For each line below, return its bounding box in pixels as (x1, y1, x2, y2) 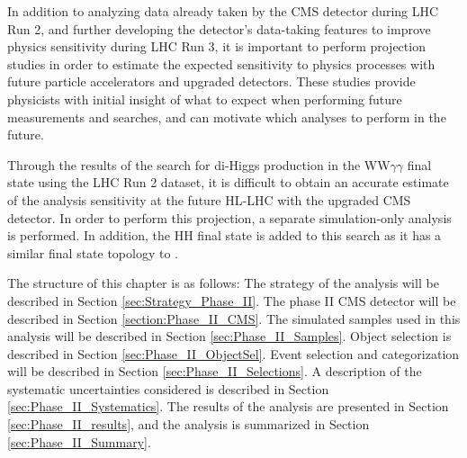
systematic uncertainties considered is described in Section (7, 379, 329, 398)
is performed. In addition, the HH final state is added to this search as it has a (7, 226, 442, 245)
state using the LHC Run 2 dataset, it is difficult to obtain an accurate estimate (7, 173, 449, 192)
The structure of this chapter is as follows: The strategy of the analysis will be (7, 274, 439, 292)
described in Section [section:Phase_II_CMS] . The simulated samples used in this (7, 309, 461, 328)
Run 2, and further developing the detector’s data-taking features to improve (7, 19, 431, 38)
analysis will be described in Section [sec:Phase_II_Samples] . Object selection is (7, 327, 452, 346)
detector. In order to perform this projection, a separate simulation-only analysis (7, 208, 452, 227)
